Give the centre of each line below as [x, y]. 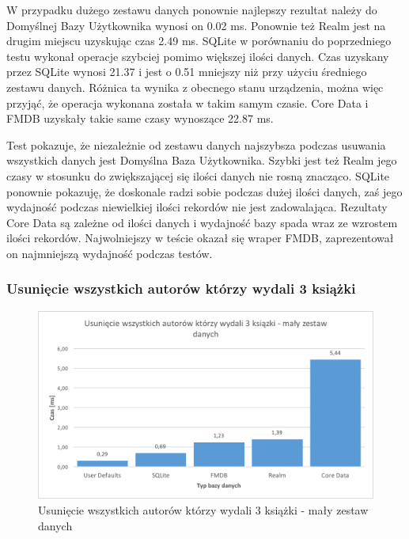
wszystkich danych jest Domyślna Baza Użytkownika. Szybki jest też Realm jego [202, 160]
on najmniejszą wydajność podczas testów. [110, 253]
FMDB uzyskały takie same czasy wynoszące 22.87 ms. [140, 118]
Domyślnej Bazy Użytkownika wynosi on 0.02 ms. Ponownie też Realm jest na [196, 25]
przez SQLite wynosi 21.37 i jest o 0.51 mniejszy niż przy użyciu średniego [187, 72]
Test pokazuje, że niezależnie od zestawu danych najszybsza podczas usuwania [196, 144]
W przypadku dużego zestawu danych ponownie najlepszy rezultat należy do [192, 9]
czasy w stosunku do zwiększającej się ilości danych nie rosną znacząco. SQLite [198, 175]
